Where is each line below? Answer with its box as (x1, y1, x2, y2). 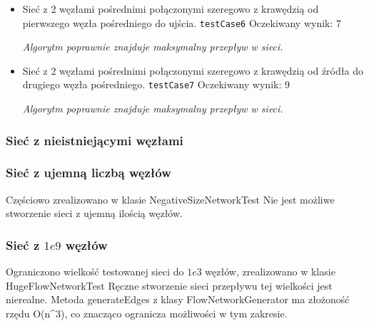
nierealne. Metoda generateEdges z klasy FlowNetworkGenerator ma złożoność (6, 292, 350, 307)
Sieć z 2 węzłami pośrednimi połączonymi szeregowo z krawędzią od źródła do (22, 63, 363, 78)
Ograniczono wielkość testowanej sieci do (6, 264, 184, 279)
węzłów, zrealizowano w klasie (205, 264, 335, 279)
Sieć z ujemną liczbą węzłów (6, 164, 171, 182)
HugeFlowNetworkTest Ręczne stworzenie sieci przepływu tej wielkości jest (6, 278, 333, 293)
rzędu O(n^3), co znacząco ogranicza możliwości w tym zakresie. (6, 305, 288, 320)
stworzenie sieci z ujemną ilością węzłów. (6, 206, 183, 221)
